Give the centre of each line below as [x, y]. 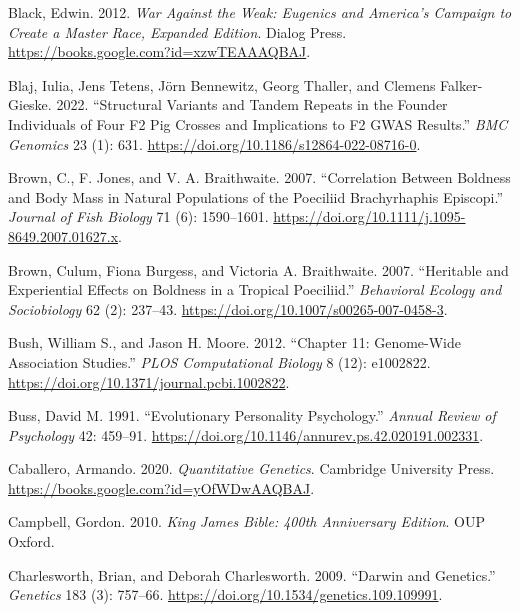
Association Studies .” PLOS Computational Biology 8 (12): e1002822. [219, 361]
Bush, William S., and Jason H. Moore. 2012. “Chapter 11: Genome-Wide [235, 342]
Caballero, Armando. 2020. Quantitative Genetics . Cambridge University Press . [251, 468]
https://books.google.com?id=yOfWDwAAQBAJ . [161, 487]
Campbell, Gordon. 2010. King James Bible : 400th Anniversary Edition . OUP [246, 521]
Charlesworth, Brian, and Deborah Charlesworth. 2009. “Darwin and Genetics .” [252, 574]
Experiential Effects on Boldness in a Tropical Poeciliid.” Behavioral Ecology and [255, 289]
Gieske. [30, 104]
